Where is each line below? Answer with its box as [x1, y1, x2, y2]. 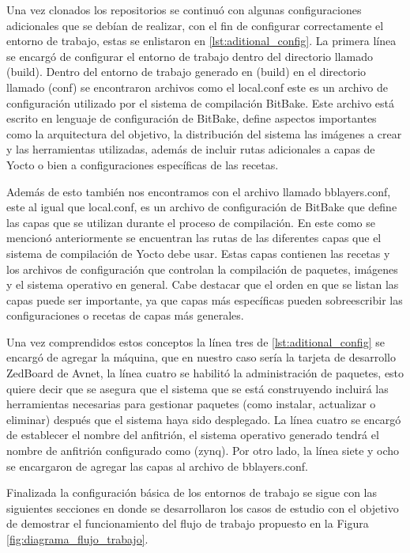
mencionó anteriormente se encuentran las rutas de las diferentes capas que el [6, 229, 382, 246]
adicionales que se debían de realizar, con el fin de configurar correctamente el [6, 17, 384, 33]
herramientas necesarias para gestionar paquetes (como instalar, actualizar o [6, 396, 376, 412]
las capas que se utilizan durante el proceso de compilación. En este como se [6, 214, 375, 230]
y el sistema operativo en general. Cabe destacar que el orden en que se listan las [6, 276, 399, 293]
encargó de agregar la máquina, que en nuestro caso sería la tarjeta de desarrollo [6, 349, 396, 366]
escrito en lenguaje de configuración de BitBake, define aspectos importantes [6, 110, 377, 127]
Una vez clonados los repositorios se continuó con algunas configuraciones [6, 2, 362, 17]
